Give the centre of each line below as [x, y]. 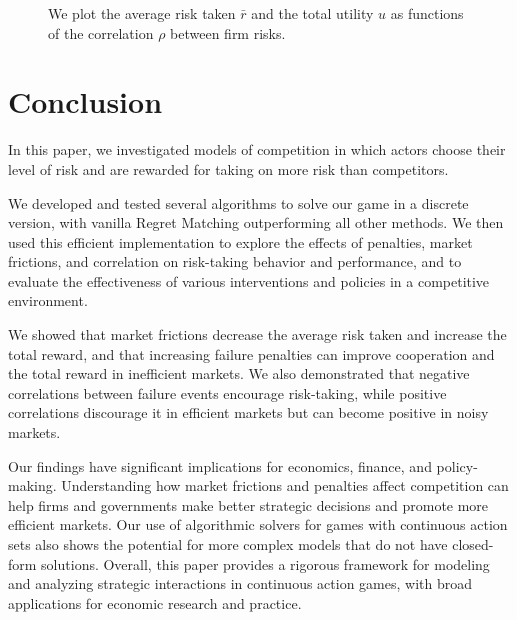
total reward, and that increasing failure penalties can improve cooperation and [251, 353]
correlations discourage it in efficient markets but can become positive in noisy [248, 412]
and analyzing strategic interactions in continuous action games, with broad [240, 583]
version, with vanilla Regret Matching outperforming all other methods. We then [256, 222]
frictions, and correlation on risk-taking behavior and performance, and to [235, 261]
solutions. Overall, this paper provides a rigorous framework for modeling [265, 563]
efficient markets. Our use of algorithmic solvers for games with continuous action [258, 524]
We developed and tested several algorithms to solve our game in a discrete [238, 202]
